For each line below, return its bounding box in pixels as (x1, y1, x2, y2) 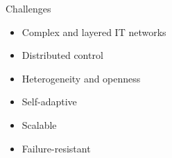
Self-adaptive (21, 94, 77, 109)
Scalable (21, 117, 57, 132)
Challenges (6, 1, 51, 15)
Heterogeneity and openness (21, 71, 141, 85)
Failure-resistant (21, 141, 91, 155)
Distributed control (21, 48, 103, 62)
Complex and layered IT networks (21, 24, 166, 39)
